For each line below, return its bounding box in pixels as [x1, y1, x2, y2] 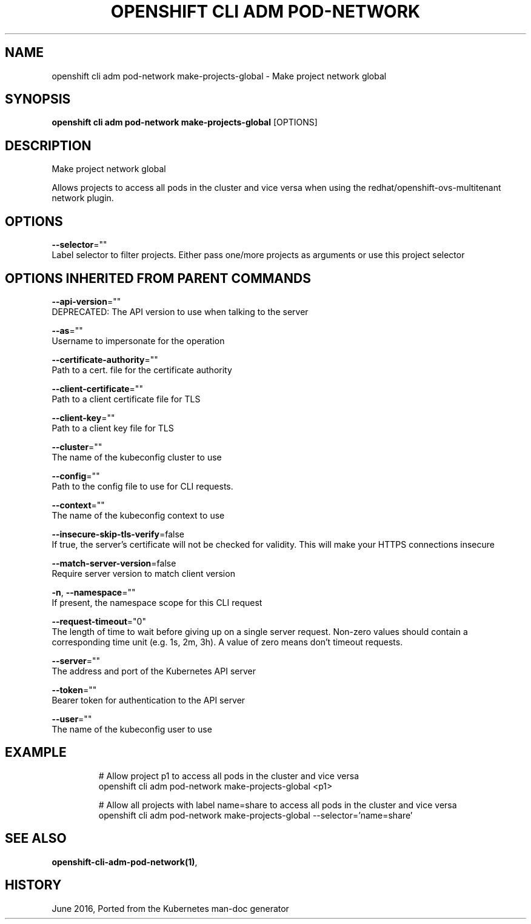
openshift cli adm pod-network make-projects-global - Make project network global [52, 70, 387, 81]
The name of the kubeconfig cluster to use [52, 451, 222, 462]
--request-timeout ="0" [52, 616, 146, 627]
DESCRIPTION [5, 138, 92, 153]
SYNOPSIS [5, 91, 71, 107]
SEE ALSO [5, 831, 67, 846]
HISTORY [5, 877, 62, 893]
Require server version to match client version [52, 568, 235, 579]
